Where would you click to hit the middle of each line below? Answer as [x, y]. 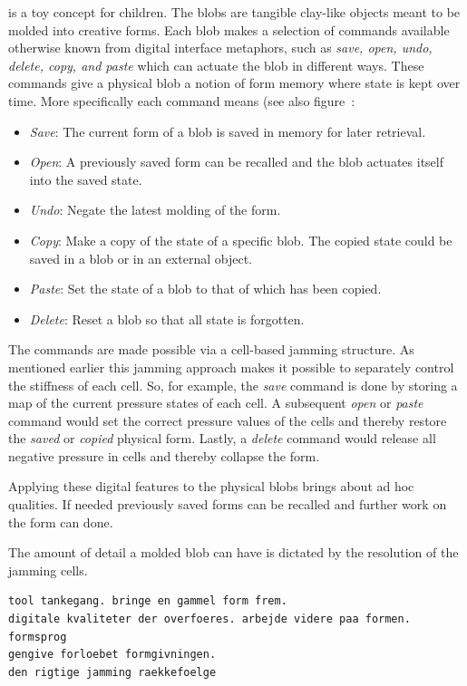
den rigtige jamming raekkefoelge [112, 672]
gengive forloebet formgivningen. [112, 655]
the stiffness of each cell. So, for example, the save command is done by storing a [233, 385]
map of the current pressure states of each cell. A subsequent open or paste [216, 403]
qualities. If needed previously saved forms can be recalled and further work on [228, 504]
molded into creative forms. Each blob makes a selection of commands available [229, 29]
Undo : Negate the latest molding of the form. [155, 210]
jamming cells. [48, 570]
